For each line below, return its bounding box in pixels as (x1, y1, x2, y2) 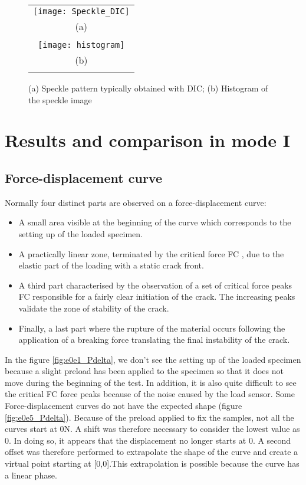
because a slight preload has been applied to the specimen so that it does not (5, 365, 284, 377)
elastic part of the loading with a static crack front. (18, 259, 204, 271)
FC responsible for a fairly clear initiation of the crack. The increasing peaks (18, 290, 295, 303)
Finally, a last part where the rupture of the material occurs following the (18, 322, 285, 334)
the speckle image (28, 93, 92, 106)
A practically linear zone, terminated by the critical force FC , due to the (18, 247, 284, 260)
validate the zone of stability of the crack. (18, 302, 169, 314)
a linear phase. (5, 468, 57, 481)
